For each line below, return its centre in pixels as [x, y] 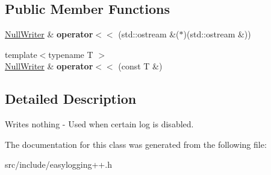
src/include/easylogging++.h [58, 164]
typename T [71, 54]
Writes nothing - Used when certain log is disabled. [99, 124]
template [21, 54]
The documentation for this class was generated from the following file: [136, 144]
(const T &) [140, 66]
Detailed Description [71, 99]
